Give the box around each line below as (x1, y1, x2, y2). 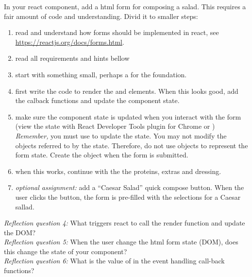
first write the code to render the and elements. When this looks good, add (15, 86, 238, 96)
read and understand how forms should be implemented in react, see (15, 27, 219, 37)
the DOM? (4, 227, 36, 237)
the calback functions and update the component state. (15, 95, 180, 105)
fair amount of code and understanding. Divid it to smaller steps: (4, 11, 198, 21)
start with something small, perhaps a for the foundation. (15, 69, 187, 79)
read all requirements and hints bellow (15, 53, 130, 63)
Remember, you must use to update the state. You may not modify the (15, 130, 227, 140)
